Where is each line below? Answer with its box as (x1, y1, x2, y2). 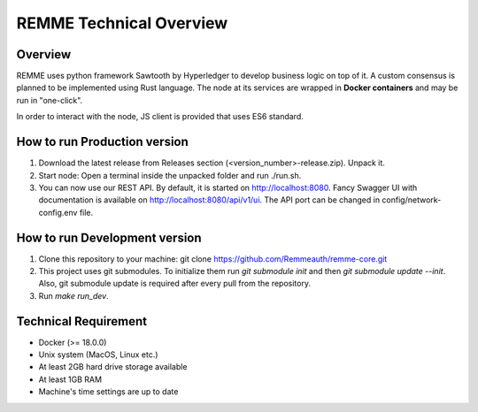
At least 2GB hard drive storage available (38, 362, 188, 372)
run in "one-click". (16, 95, 83, 105)
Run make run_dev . (38, 290, 110, 301)
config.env (38, 207, 78, 217)
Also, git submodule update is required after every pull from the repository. (38, 278, 312, 289)
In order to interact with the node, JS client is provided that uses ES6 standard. (16, 111, 305, 122)
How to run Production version (16, 134, 189, 149)
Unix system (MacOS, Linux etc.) (38, 349, 158, 360)
